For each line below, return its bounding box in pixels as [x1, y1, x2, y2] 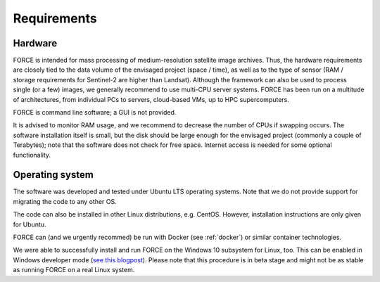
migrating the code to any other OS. [13, 197, 118, 205]
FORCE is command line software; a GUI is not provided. [13, 108, 177, 117]
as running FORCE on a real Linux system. [13, 266, 135, 274]
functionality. [13, 150, 51, 159]
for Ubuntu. [13, 220, 46, 229]
